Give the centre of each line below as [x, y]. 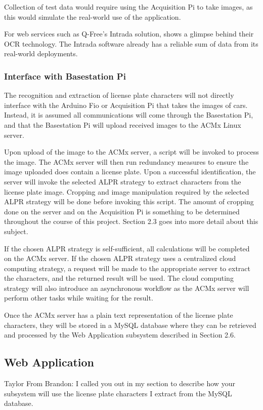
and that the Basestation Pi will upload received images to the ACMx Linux [123, 124]
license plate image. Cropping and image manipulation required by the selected [127, 191]
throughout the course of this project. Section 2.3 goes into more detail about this [131, 221]
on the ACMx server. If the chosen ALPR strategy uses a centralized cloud [120, 258]
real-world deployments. [41, 53]
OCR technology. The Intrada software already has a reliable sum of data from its [131, 43]
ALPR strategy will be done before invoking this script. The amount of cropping [129, 201]
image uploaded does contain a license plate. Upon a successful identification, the [130, 172]
